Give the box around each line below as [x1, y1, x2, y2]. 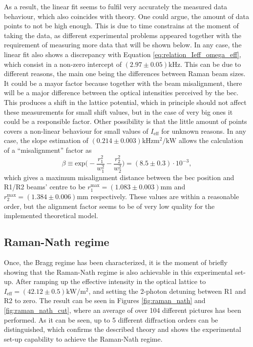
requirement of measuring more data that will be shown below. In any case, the [4, 40, 242, 50]
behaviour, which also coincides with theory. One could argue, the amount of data [4, 11, 249, 21]
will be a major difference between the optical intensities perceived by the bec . [4, 87, 239, 98]
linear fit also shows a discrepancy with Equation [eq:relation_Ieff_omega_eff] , [4, 49, 241, 59]
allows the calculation [178, 135, 243, 145]
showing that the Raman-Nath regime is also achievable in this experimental [4, 266, 233, 277]
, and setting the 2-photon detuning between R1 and [88, 286, 246, 296]
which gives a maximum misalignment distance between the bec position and [4, 172, 234, 182]
